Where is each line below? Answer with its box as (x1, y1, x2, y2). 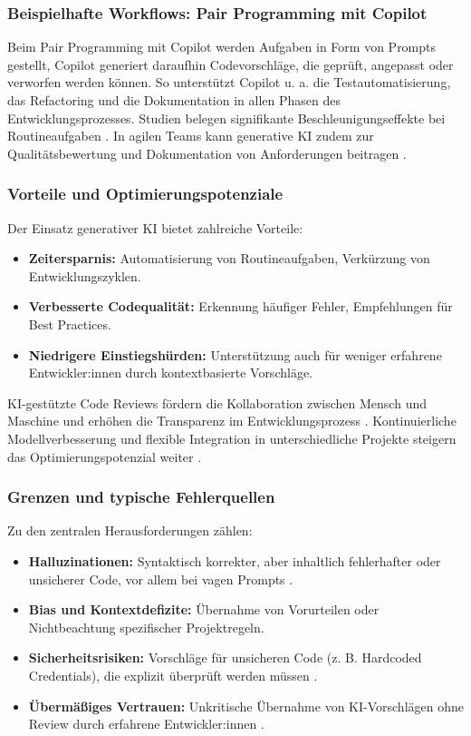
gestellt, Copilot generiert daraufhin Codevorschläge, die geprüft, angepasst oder (7, 54, 454, 74)
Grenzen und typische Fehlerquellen (7, 486, 275, 508)
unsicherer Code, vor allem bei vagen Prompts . (28, 569, 293, 588)
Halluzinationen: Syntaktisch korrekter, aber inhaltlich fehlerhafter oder (28, 551, 441, 570)
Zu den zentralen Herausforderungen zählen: (7, 521, 253, 540)
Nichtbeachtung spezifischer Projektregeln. (28, 617, 264, 636)
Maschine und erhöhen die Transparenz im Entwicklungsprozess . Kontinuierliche (7, 411, 457, 430)
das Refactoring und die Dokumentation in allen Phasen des (7, 91, 341, 109)
